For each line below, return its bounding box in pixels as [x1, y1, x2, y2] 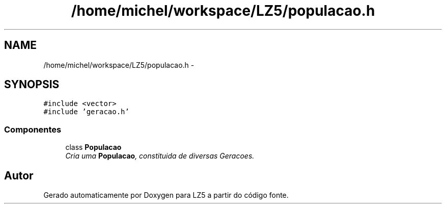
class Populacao [65, 143, 122, 152]
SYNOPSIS [4, 78, 60, 91]
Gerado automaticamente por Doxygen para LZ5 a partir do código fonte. [43, 191, 289, 200]
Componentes [4, 124, 62, 135]
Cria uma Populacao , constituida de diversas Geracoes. [65, 151, 255, 161]
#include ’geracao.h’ [43, 108, 129, 116]
